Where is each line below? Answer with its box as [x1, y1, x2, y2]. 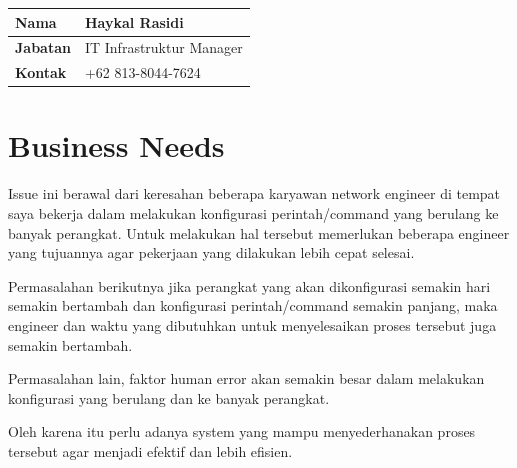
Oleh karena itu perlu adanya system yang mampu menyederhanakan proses [8, 421, 476, 442]
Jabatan [15, 37, 71, 58]
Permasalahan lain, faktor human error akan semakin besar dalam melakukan [8, 368, 485, 389]
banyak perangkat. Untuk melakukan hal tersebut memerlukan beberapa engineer [8, 222, 510, 243]
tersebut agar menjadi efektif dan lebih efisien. [8, 440, 293, 461]
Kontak [15, 62, 67, 83]
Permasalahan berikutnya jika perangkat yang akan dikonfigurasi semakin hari [8, 275, 491, 296]
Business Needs [8, 125, 225, 166]
